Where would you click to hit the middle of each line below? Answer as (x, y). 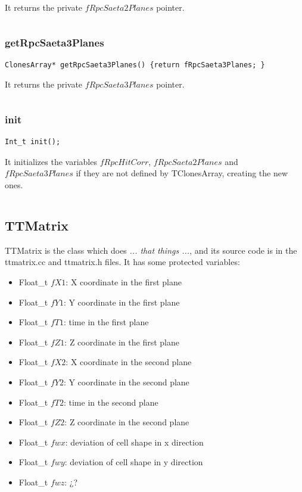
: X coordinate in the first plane (124, 281)
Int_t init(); (33, 142)
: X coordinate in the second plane (129, 362)
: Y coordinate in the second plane (126, 382)
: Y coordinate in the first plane (122, 302)
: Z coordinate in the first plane (122, 342)
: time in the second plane (111, 402)
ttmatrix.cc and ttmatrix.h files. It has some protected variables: (122, 262)
